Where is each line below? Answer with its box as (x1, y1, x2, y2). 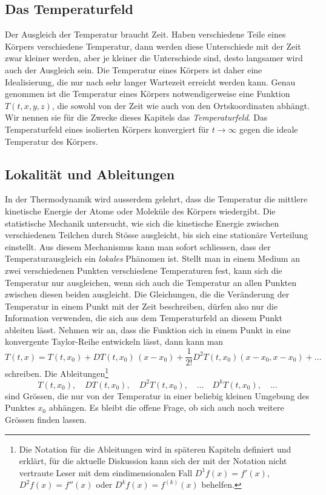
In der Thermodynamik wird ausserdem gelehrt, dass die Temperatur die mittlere (5, 193, 308, 205)
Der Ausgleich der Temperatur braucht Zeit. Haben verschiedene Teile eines (5, 28, 286, 41)
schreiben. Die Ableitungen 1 (5, 365, 109, 379)
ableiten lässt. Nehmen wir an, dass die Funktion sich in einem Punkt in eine (5, 323, 291, 336)
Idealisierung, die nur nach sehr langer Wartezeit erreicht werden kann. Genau (5, 75, 296, 88)
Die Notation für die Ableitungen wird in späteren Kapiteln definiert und (19, 442, 291, 455)
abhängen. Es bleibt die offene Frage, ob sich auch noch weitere (48, 401, 284, 414)
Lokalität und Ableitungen (5, 164, 175, 183)
